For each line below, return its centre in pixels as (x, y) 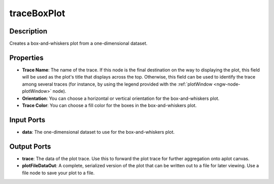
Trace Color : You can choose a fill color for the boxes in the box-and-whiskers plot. (109, 105)
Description (28, 31)
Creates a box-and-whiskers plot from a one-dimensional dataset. (78, 44)
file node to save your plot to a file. (58, 173)
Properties (26, 58)
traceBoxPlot (37, 13)
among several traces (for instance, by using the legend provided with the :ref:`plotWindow (117, 84)
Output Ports (30, 146)
